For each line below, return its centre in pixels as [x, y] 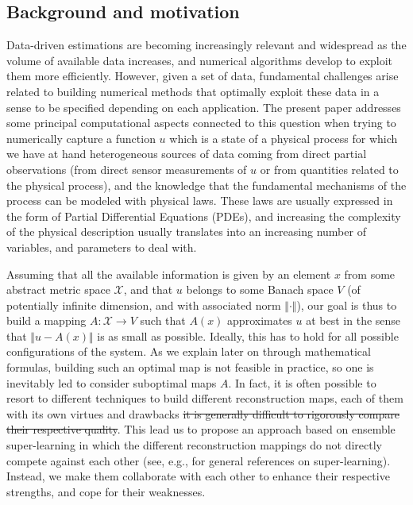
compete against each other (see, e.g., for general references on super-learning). [199, 460]
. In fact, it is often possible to [302, 382]
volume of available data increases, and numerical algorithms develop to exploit [200, 60]
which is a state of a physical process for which [284, 138]
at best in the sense [353, 320]
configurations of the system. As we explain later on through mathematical [189, 351]
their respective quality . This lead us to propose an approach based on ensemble [201, 429]
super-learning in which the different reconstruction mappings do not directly [195, 445]
